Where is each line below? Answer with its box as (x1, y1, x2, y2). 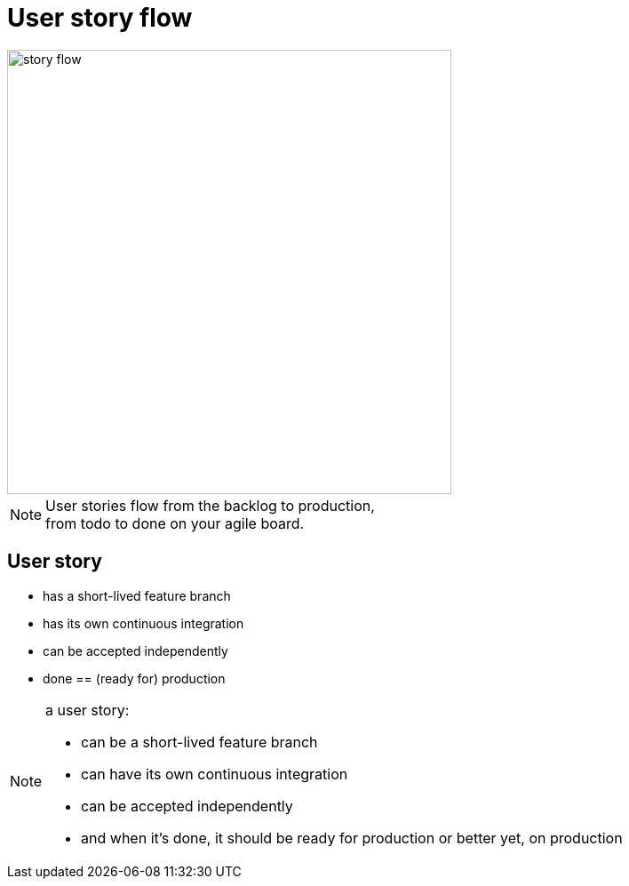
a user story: (45, 700, 130, 719)
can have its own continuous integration (81, 764, 348, 783)
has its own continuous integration (43, 615, 244, 631)
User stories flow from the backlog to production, (45, 496, 375, 515)
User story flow (7, 3, 193, 33)
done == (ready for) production (43, 670, 226, 686)
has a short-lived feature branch (43, 587, 231, 603)
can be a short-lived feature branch (81, 732, 318, 751)
